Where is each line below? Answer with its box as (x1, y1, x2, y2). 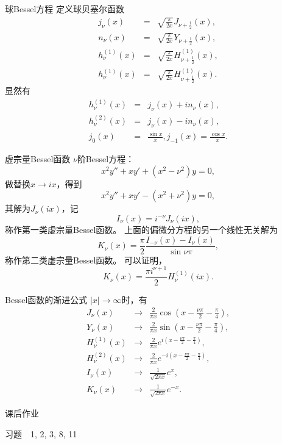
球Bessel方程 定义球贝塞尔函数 (5, 2, 124, 15)
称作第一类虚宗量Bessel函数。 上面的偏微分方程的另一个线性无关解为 (5, 223, 278, 236)
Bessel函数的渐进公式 (5, 293, 88, 306)
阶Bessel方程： (77, 152, 135, 165)
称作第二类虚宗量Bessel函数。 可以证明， (5, 253, 167, 266)
